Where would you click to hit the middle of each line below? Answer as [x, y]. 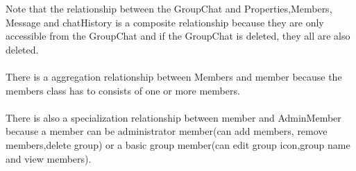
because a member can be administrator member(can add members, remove [167, 131]
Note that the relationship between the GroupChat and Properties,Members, [169, 8]
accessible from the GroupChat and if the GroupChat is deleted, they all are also [178, 36]
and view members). [49, 158]
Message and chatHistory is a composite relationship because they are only [165, 22]
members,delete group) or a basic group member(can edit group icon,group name [178, 144]
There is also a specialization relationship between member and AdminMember [173, 117]
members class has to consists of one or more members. [123, 90]
